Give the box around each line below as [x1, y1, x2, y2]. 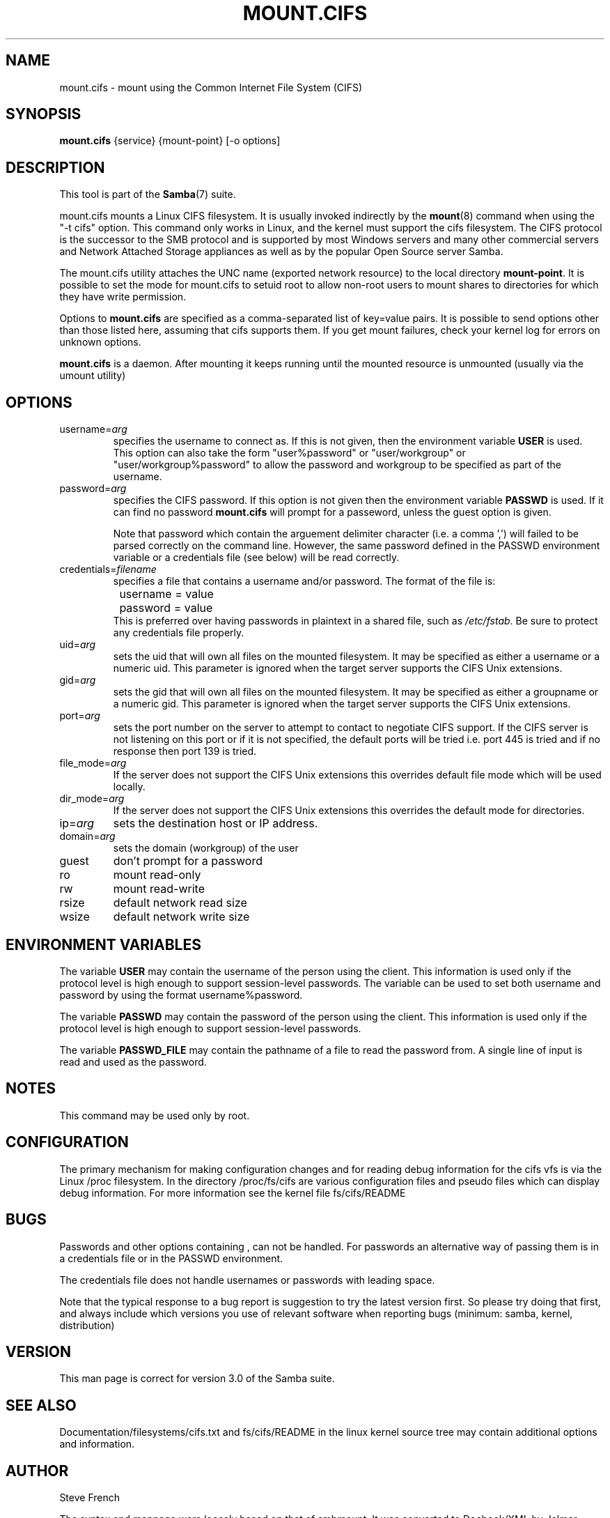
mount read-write [113, 882, 205, 896]
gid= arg [59, 674, 96, 687]
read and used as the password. [59, 1055, 207, 1068]
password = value [119, 601, 213, 615]
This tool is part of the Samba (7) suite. [59, 188, 236, 201]
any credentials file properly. [113, 627, 244, 639]
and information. [59, 1438, 135, 1450]
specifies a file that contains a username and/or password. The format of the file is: [113, 575, 496, 588]
